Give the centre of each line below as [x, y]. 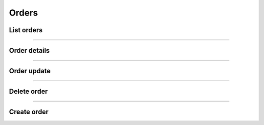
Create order [29, 112]
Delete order [29, 92]
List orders [26, 30]
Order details [29, 51]
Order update [30, 71]
